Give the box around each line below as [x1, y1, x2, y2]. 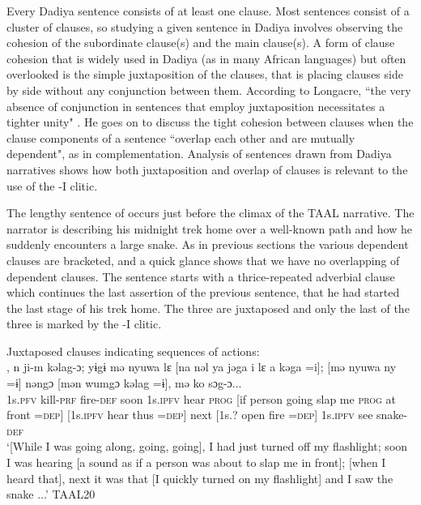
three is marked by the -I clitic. [6, 315, 162, 332]
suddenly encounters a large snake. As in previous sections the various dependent [6, 236, 409, 253]
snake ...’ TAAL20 [6, 486, 96, 503]
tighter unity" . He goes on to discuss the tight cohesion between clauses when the [6, 113, 414, 131]
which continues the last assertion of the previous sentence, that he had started [6, 284, 400, 301]
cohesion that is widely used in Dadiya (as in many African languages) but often [6, 49, 406, 66]
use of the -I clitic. [6, 177, 98, 194]
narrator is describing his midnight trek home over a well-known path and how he [6, 220, 412, 237]
